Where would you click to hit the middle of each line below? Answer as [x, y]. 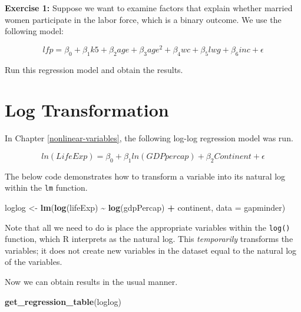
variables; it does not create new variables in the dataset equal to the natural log [151, 250]
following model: [34, 31]
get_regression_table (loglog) [63, 301]
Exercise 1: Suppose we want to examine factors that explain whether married [149, 8]
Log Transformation [87, 110]
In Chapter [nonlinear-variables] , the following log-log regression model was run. [149, 138]
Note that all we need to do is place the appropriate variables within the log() [148, 227]
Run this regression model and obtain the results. [94, 69]
